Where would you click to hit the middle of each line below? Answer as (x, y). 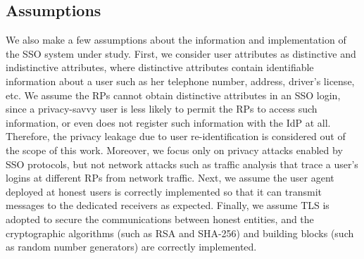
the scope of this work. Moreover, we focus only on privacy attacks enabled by (174, 150)
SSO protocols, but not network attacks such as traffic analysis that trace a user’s (182, 164)
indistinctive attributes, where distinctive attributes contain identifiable (160, 67)
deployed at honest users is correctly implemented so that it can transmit (164, 191)
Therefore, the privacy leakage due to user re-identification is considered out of (176, 136)
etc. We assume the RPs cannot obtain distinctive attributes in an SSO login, (173, 95)
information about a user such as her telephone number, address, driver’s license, (180, 81)
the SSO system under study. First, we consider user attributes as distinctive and (181, 53)
